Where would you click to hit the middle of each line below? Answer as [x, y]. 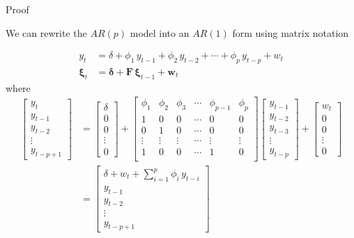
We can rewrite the [46, 32]
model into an [160, 32]
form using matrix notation [291, 32]
